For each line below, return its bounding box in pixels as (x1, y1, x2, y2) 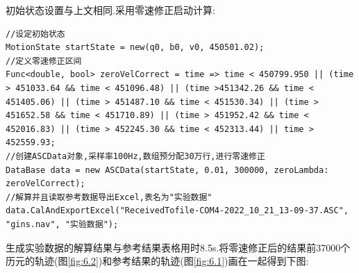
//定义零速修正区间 (6, 56, 82, 66)
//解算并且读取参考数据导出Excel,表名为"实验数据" (6, 192, 212, 202)
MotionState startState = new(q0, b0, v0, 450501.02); (6, 42, 265, 53)
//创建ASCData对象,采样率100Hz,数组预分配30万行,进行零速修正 (6, 151, 265, 161)
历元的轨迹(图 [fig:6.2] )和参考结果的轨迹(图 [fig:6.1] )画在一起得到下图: (6, 254, 309, 268)
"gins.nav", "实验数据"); (6, 219, 119, 229)
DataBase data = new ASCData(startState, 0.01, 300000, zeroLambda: (6, 165, 329, 175)
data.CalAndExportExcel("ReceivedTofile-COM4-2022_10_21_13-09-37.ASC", (6, 206, 349, 216)
